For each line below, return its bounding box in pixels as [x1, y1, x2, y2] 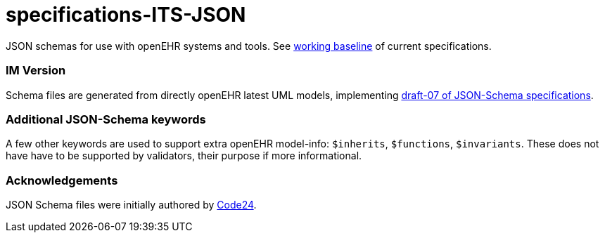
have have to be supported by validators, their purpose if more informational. [6, 150, 362, 162]
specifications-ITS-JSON [6, 3, 246, 27]
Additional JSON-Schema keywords [6, 112, 206, 126]
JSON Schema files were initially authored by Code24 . [6, 199, 257, 211]
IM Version [6, 63, 66, 78]
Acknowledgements [6, 173, 118, 187]
